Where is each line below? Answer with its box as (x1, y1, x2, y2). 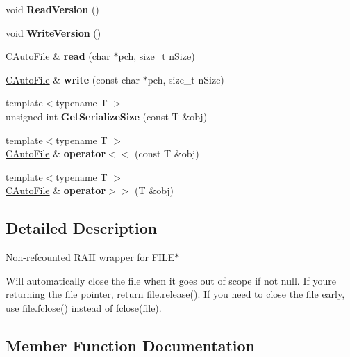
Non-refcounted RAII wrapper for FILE (6, 250, 175, 264)
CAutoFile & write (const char (6, 72, 140, 86)
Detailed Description (6, 217, 158, 239)
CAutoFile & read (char (6, 49, 110, 63)
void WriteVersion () (6, 25, 101, 40)
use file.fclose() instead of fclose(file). (6, 300, 162, 315)
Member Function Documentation (6, 334, 256, 356)
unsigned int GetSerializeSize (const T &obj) (6, 109, 208, 123)
